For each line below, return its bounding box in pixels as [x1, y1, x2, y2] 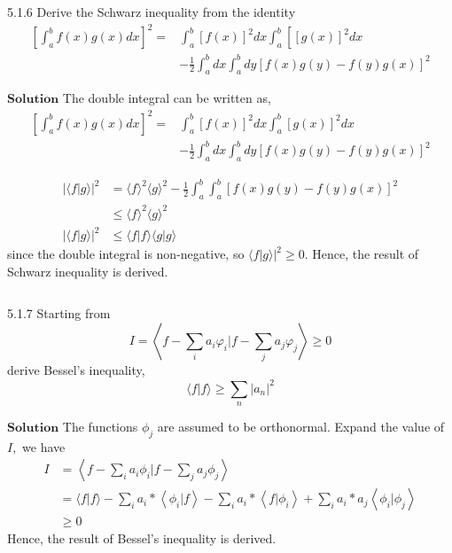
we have [22, 437, 66, 456]
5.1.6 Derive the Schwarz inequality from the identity [7, 3, 296, 20]
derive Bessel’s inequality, [7, 361, 145, 379]
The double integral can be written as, [62, 89, 271, 107]
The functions [62, 417, 138, 435]
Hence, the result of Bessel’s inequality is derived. [7, 529, 277, 548]
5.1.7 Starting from [7, 304, 111, 323]
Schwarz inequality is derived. [7, 261, 168, 280]
